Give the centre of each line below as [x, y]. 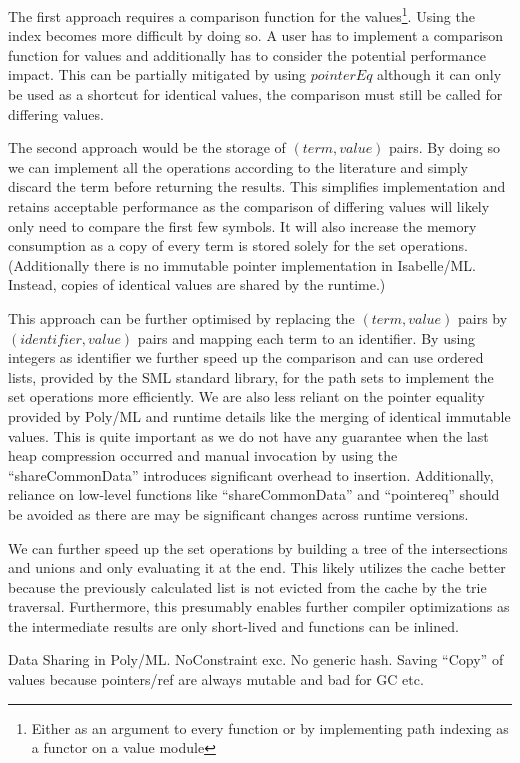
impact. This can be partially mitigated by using [157, 74]
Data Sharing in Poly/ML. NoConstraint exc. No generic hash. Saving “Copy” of [256, 659]
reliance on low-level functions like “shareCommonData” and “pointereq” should [254, 494]
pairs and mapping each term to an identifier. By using [306, 337]
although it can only [439, 74]
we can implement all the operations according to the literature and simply [238, 166]
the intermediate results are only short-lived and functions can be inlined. [233, 625]
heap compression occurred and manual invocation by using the [203, 455]
